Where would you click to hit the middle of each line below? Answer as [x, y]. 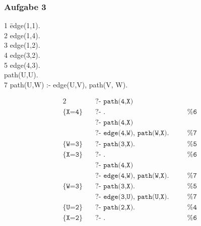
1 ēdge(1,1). [22, 25]
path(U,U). [21, 75]
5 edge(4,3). [22, 65]
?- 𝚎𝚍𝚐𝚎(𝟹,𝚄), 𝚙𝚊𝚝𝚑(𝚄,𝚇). [132, 197]
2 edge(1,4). [22, 35]
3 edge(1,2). [22, 45]
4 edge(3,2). [22, 55]
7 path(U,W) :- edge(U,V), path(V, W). [66, 84]
